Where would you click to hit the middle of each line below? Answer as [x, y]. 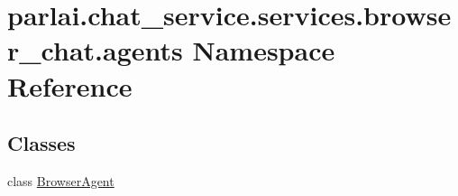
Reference [70, 85]
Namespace [264, 50]
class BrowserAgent [61, 180]
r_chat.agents [95, 50]
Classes [41, 143]
